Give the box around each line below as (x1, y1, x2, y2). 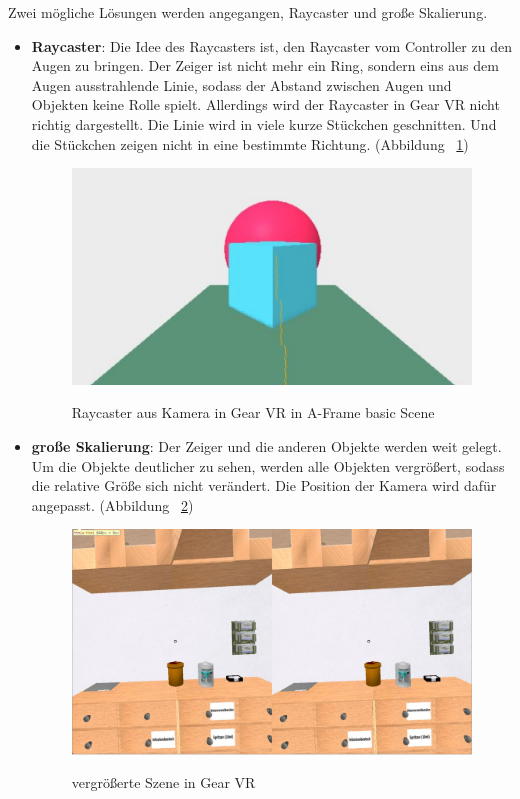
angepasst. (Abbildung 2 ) (31, 494, 194, 515)
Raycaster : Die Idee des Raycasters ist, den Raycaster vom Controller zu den (31, 35, 512, 56)
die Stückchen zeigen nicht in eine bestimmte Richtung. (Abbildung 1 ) (31, 133, 469, 154)
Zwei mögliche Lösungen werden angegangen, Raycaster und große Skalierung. (8, 2, 488, 22)
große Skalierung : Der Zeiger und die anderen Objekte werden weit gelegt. (31, 435, 502, 456)
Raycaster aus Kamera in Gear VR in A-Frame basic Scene (71, 402, 435, 423)
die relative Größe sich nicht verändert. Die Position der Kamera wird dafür (31, 475, 497, 496)
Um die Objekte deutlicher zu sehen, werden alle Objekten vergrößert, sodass (31, 455, 505, 476)
